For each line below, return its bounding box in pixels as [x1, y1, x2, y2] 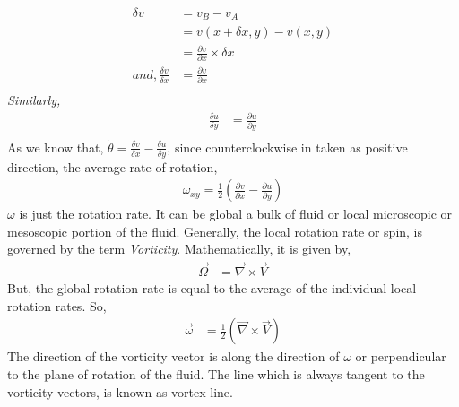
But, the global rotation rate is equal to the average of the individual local [7, 279, 417, 298]
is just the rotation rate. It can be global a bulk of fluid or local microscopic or [19, 204, 453, 223]
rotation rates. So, [7, 296, 107, 315]
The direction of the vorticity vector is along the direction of [7, 347, 340, 366]
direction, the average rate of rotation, [7, 157, 218, 176]
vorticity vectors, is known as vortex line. [7, 382, 233, 401]
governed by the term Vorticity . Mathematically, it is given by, [7, 239, 351, 258]
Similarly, [7, 91, 61, 109]
